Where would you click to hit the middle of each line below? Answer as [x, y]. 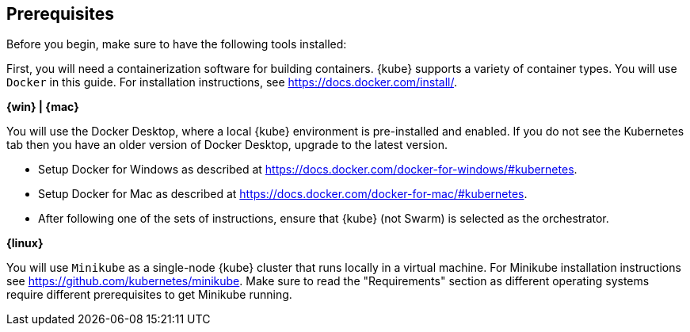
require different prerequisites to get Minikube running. [149, 295]
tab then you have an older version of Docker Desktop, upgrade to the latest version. [227, 145]
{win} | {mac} [43, 107]
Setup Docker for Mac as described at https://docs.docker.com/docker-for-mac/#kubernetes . [283, 194]
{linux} [25, 243]
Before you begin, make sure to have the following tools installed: [177, 44]
